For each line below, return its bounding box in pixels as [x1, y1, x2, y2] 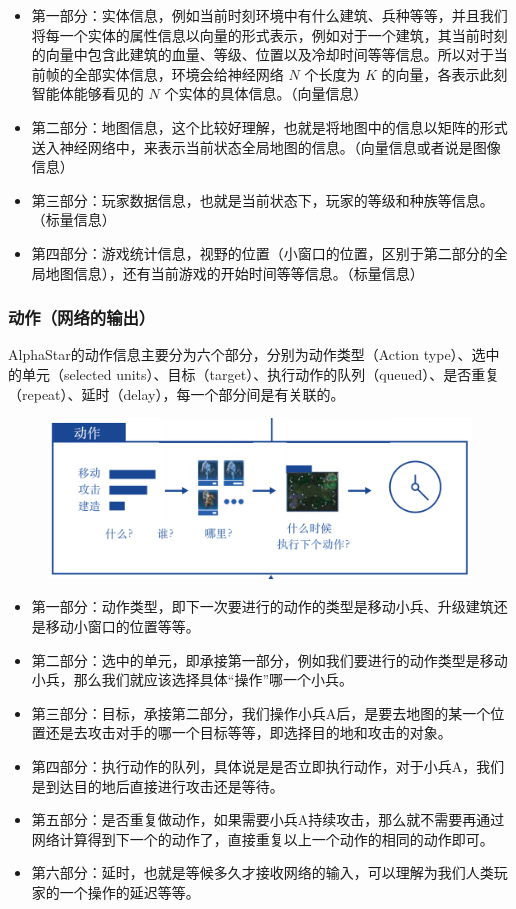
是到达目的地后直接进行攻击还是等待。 [31, 775, 284, 796]
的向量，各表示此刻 [381, 63, 508, 84]
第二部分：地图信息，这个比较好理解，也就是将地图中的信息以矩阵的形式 [31, 116, 508, 137]
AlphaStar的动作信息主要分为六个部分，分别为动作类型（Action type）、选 [8, 344, 486, 365]
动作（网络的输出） [8, 305, 156, 330]
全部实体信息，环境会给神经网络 [73, 63, 284, 84]
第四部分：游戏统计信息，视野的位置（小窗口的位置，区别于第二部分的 [31, 242, 494, 263]
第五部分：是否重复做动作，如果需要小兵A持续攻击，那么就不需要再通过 [31, 809, 505, 830]
